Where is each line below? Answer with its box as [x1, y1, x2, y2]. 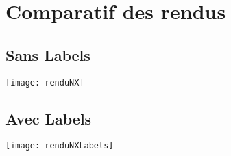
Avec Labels [5, 107, 92, 129]
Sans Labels [5, 44, 90, 65]
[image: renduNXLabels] [5, 141, 114, 151]
